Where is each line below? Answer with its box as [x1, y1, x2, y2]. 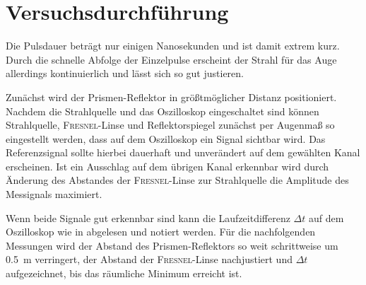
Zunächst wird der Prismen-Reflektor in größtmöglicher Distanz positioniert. [6, 89, 337, 104]
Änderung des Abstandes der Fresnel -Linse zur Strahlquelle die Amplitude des [6, 173, 349, 187]
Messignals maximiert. [6, 187, 102, 202]
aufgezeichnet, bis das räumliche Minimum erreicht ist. [6, 266, 242, 281]
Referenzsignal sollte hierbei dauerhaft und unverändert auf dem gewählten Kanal [6, 145, 360, 160]
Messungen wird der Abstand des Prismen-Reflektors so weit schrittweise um [6, 238, 338, 252]
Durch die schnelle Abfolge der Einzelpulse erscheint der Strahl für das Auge [6, 52, 337, 66]
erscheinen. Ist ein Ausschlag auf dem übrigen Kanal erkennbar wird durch [6, 158, 329, 173]
